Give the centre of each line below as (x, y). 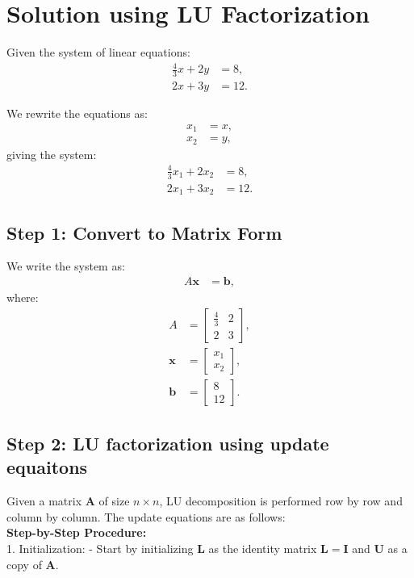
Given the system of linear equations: (98, 52)
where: (23, 297)
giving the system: (52, 154)
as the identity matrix (263, 549)
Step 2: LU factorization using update (168, 444)
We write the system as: (66, 266)
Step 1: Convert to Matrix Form (144, 232)
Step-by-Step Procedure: (77, 532)
